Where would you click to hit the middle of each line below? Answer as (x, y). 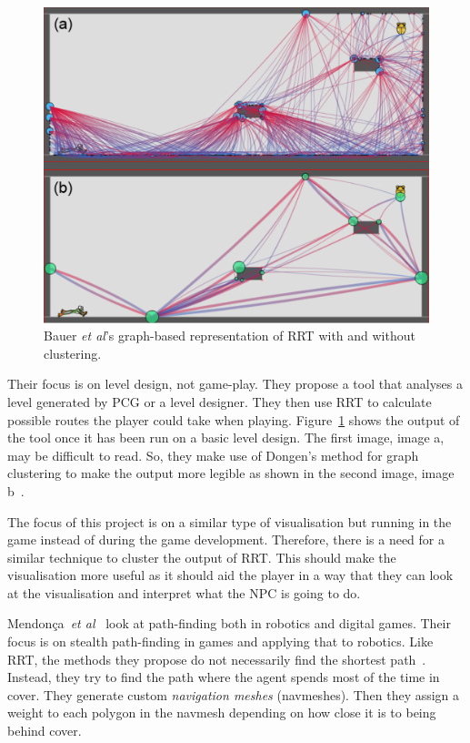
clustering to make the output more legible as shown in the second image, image (231, 473)
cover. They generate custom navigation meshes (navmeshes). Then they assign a (234, 694)
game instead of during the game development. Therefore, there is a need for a (226, 539)
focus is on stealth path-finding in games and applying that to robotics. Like (220, 641)
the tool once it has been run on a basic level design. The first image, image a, (226, 438)
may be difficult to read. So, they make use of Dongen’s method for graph (213, 455)
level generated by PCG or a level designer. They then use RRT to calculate (220, 401)
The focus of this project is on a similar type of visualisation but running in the (230, 521)
